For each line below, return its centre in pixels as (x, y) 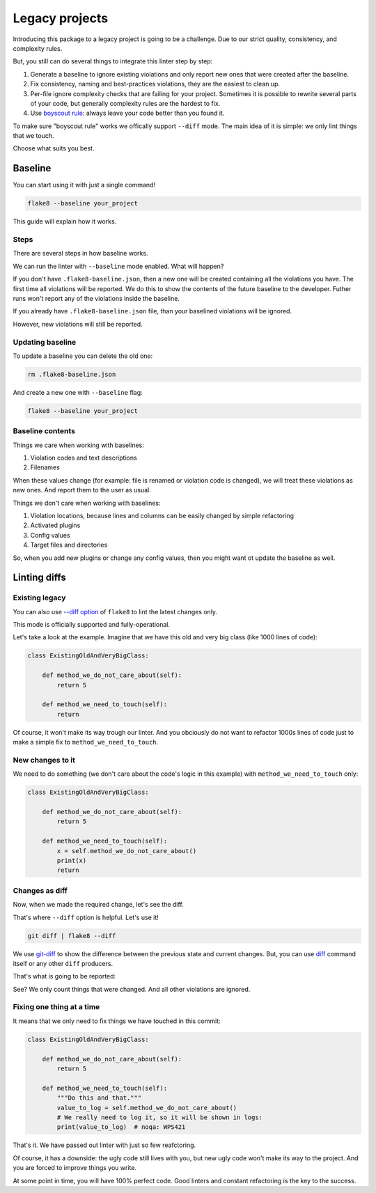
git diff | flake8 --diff (72, 936)
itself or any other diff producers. (63, 963)
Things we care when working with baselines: (78, 445)
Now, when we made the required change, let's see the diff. (98, 905)
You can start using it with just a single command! (84, 185)
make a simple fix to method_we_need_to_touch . (86, 742)
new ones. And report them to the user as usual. (82, 490)
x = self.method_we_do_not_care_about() (127, 851)
